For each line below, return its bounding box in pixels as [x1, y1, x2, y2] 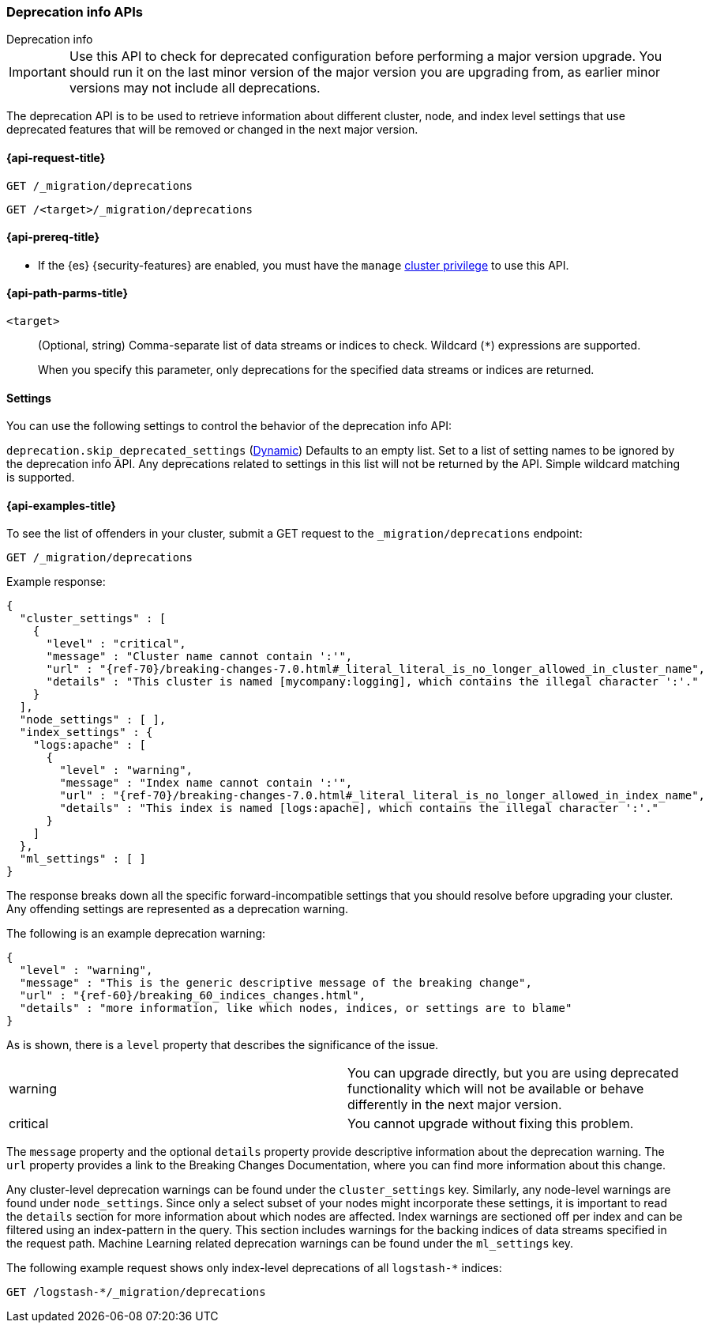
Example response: [6, 575, 106, 589]
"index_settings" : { [19, 726, 153, 739]
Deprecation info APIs [6, 4, 143, 20]
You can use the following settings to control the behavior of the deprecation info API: [6, 419, 452, 433]
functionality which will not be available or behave [347, 1081, 644, 1097]
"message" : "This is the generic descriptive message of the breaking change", [19, 976, 532, 990]
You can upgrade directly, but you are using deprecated [347, 1065, 679, 1082]
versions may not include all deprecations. [69, 80, 321, 96]
